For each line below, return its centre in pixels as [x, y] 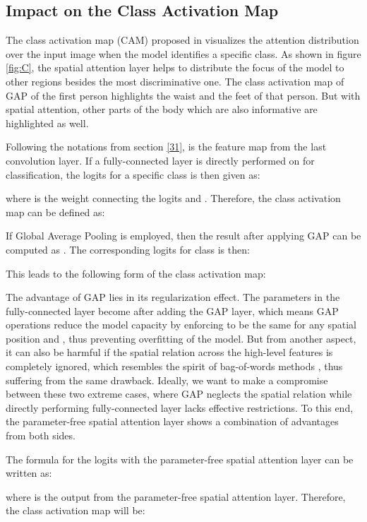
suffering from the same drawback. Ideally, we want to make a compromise [167, 380]
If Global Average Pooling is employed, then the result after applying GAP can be [183, 236]
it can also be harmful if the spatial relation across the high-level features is [169, 352]
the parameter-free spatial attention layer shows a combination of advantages [172, 421]
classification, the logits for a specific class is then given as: [133, 174]
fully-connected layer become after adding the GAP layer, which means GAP [172, 310]
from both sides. [41, 435]
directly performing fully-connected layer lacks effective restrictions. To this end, [180, 407]
